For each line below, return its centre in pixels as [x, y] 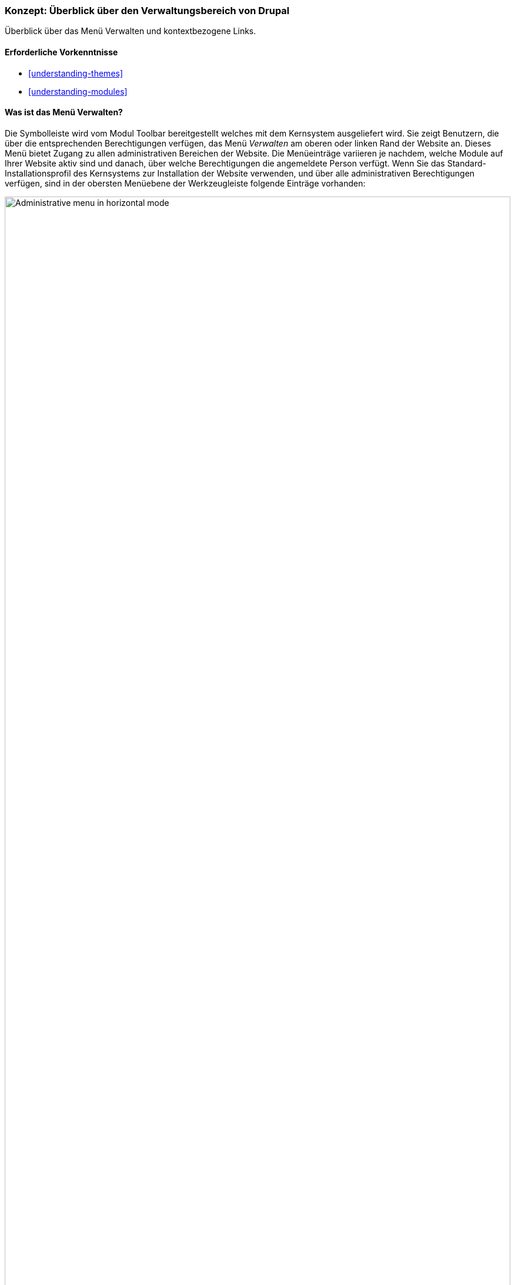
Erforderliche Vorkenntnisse [61, 52]
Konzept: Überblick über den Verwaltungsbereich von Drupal [147, 11]
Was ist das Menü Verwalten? [64, 112]
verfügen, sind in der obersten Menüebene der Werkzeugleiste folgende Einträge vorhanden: [185, 183]
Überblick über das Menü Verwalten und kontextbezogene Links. [131, 31]
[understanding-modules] [78, 91]
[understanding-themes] [76, 73]
